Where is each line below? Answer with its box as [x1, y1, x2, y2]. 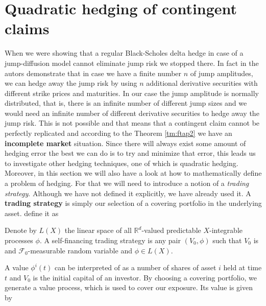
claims [5, 18, 50, 39]
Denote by [5, 225, 37, 236]
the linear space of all [64, 225, 132, 236]
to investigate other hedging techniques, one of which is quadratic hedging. [5, 157, 238, 168]
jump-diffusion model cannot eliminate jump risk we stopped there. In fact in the [5, 57, 259, 68]
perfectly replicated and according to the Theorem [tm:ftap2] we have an [5, 128, 232, 138]
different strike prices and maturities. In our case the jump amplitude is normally [5, 87, 259, 98]
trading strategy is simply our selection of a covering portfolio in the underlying [5, 198, 262, 208]
